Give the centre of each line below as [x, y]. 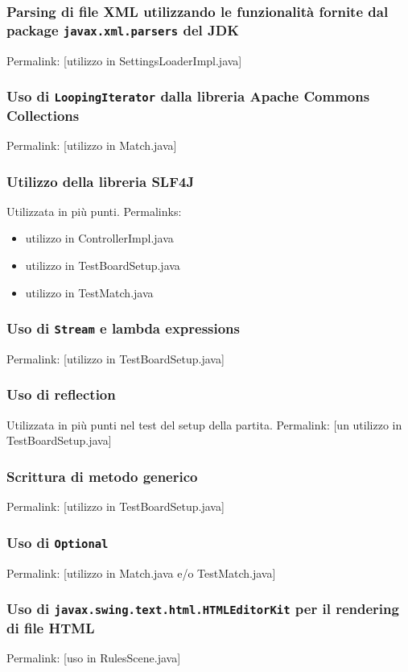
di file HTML [51, 627]
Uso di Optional [58, 542]
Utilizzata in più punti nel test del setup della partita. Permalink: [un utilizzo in [204, 424]
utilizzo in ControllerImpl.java [99, 238]
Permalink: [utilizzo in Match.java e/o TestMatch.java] [141, 572]
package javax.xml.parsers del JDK [123, 29]
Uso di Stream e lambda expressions [123, 328]
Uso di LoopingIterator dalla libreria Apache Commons [188, 96]
